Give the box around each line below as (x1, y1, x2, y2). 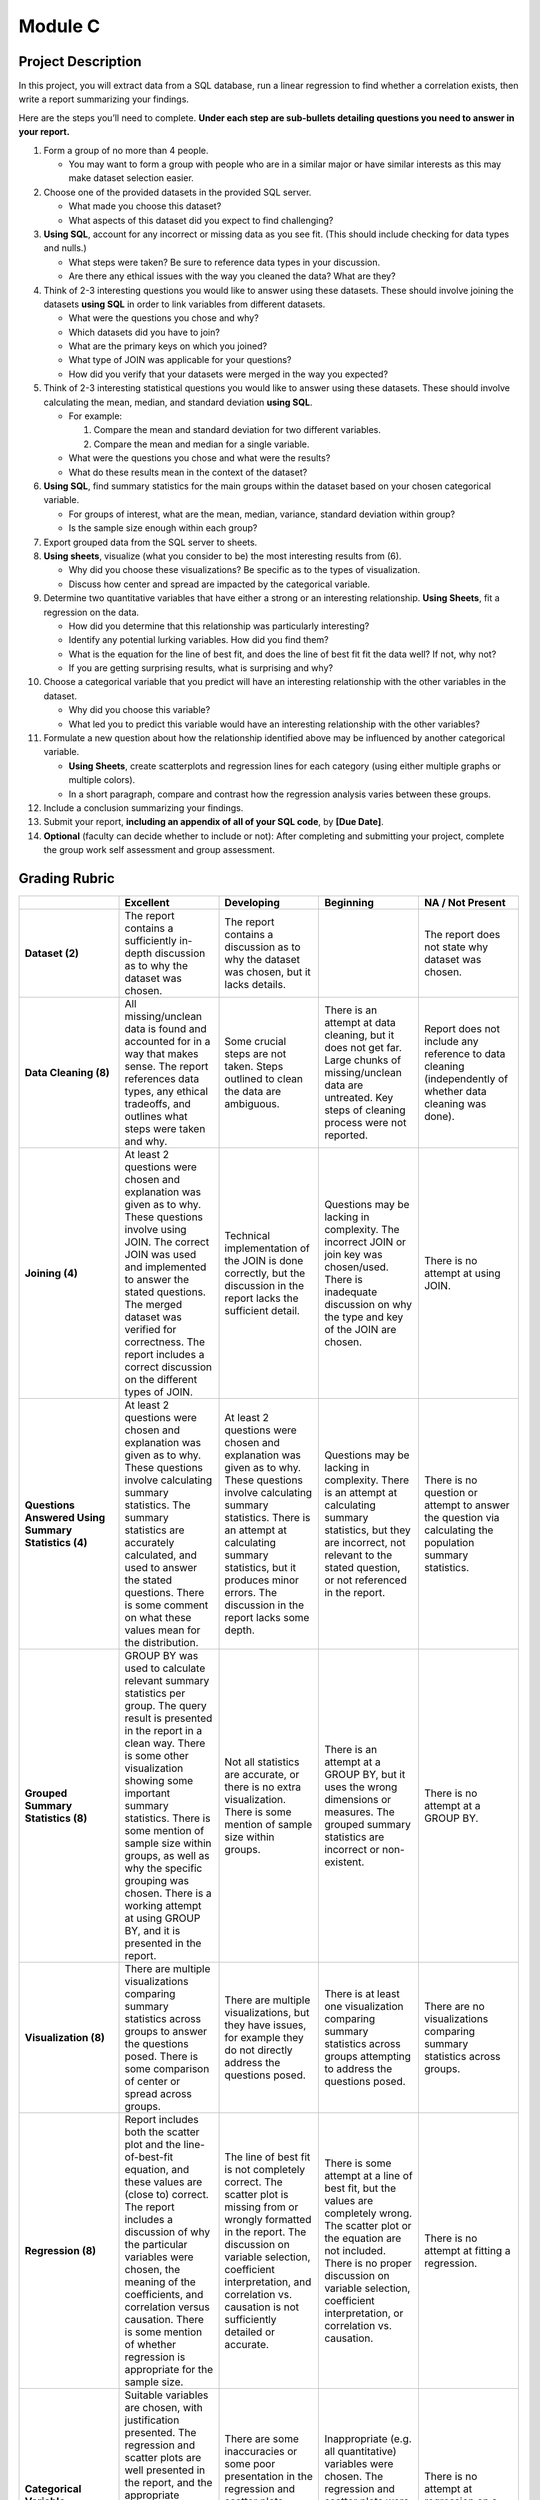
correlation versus (124, 2300, 210, 2314)
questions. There (124, 1586, 205, 1600)
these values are (124, 2175, 203, 2189)
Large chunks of (324, 1053, 402, 1067)
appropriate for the (124, 2363, 214, 2377)
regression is (124, 2350, 186, 2364)
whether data (423, 1085, 487, 1099)
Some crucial (224, 1035, 287, 1049)
